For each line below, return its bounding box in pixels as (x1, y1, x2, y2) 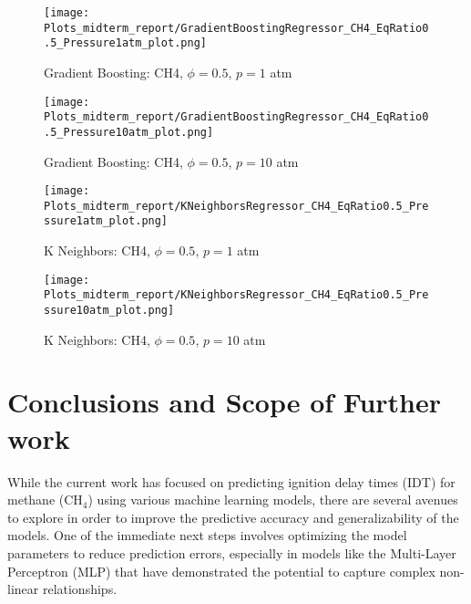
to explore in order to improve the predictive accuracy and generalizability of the (7, 507, 459, 526)
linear (7, 579, 39, 599)
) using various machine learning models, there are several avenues (87, 490, 458, 509)
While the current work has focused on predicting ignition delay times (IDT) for (7, 472, 456, 491)
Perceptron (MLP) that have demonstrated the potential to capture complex (7, 561, 435, 580)
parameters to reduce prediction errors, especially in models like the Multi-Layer (7, 543, 456, 562)
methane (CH (7, 490, 83, 509)
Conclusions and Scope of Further (7, 383, 442, 421)
